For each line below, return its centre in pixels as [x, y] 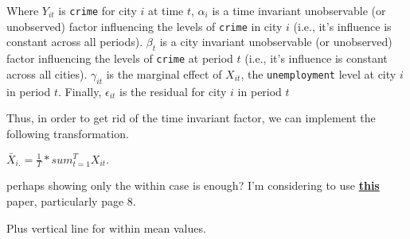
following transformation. [68, 133]
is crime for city [98, 10]
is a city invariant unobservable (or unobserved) [276, 42]
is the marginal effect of [164, 73]
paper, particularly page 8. [71, 200]
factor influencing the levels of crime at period [120, 58]
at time [166, 10]
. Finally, [80, 91]
